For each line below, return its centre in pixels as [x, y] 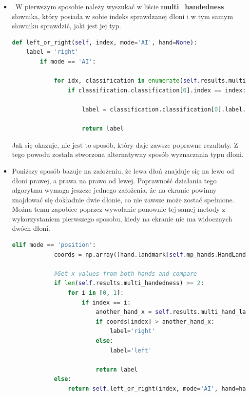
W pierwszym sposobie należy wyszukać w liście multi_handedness [120, 6]
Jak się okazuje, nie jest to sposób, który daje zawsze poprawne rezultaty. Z [125, 144]
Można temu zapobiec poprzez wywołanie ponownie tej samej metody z [119, 209]
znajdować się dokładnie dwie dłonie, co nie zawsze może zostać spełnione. [123, 199]
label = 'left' [131, 350]
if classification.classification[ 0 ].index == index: [157, 90]
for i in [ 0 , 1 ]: [96, 293]
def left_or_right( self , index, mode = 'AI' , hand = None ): [105, 42]
